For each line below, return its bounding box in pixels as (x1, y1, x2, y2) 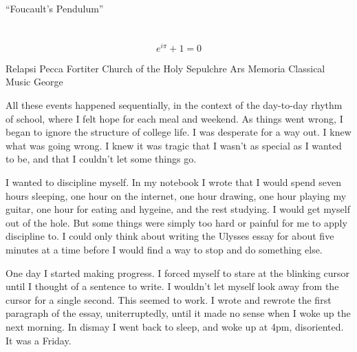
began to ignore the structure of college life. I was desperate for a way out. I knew (6, 125, 351, 139)
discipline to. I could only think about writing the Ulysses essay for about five (6, 229, 334, 243)
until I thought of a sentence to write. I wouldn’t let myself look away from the (6, 279, 339, 293)
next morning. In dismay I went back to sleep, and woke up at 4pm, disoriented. (6, 319, 344, 333)
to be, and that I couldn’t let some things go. (6, 152, 197, 166)
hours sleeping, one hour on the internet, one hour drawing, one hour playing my (6, 188, 347, 203)
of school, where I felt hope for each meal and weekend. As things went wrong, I (6, 111, 343, 125)
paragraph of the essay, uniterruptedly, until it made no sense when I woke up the (6, 306, 351, 320)
